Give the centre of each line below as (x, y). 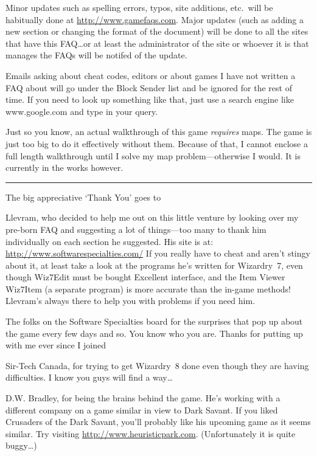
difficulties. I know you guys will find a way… (89, 377)
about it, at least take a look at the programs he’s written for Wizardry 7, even (154, 265)
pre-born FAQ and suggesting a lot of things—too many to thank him (136, 229)
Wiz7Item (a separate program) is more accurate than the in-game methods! (148, 288)
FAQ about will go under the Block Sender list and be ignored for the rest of (149, 87)
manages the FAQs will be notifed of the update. (96, 55)
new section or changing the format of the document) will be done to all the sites (157, 31)
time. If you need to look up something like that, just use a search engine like (150, 99)
